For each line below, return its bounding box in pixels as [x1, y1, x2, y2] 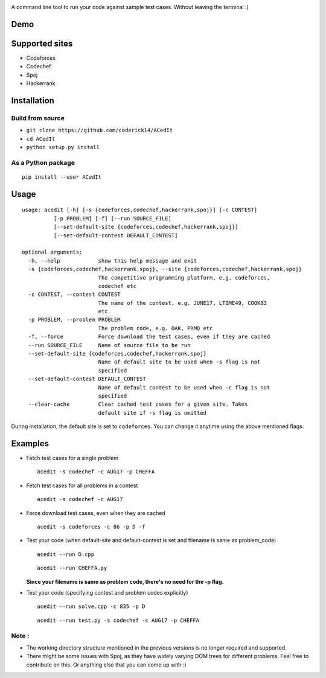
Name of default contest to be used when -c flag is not [98, 384, 270, 391]
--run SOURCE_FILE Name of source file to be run [28, 342, 191, 348]
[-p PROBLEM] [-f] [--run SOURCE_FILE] [53, 215, 172, 222]
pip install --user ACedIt [22, 173, 102, 181]
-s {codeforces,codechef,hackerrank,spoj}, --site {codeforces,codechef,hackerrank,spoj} [28, 266, 302, 273]
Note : [11, 632, 30, 640]
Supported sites [11, 38, 73, 48]
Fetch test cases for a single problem [26, 455, 119, 462]
